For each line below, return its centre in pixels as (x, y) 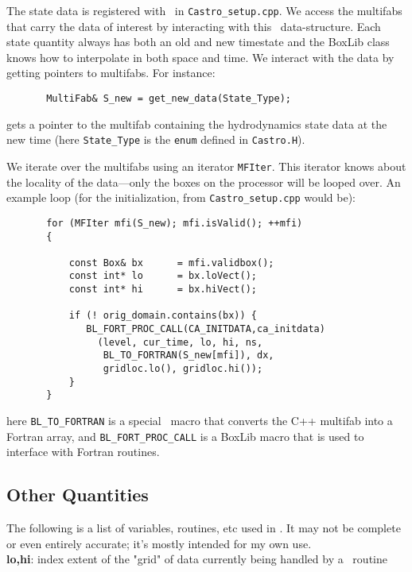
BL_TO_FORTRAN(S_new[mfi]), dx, (189, 356)
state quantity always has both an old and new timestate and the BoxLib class (198, 42)
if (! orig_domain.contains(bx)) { (163, 316)
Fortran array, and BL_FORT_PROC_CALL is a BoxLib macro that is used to (185, 436)
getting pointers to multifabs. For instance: (111, 73)
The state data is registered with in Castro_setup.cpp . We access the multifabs (204, 10)
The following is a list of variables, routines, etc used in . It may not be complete (204, 528)
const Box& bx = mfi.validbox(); (171, 263)
